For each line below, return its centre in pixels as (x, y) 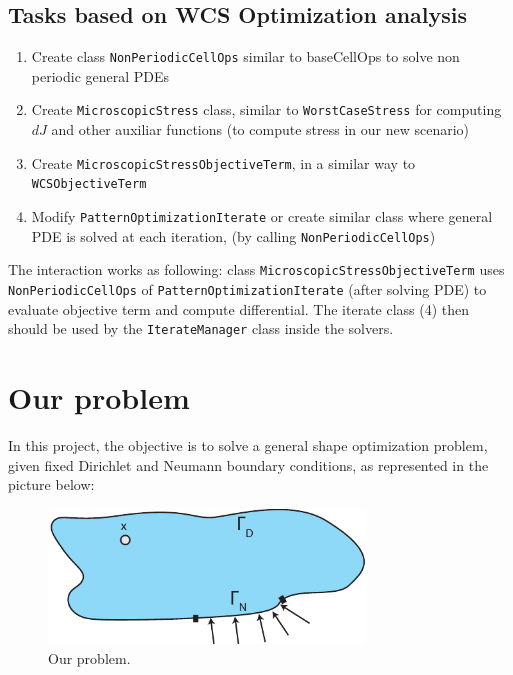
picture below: (51, 484)
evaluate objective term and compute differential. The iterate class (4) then (239, 308)
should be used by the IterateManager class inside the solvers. (201, 328)
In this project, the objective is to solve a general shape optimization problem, (248, 445)
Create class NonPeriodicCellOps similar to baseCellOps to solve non (245, 56)
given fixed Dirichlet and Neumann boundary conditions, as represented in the (248, 464)
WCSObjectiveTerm (89, 184)
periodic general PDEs (100, 75)
